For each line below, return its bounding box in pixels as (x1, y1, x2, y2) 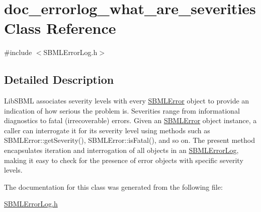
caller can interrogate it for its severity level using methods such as (4, 125, 210, 135)
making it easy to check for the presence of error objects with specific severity (4, 154, 243, 165)
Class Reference (4, 18, 116, 38)
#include (4, 47, 32, 58)
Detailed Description (4, 72, 114, 87)
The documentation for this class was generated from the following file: (4, 181, 223, 192)
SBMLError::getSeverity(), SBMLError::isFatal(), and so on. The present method (4, 135, 255, 145)
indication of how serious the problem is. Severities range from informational (4, 105, 240, 116)
